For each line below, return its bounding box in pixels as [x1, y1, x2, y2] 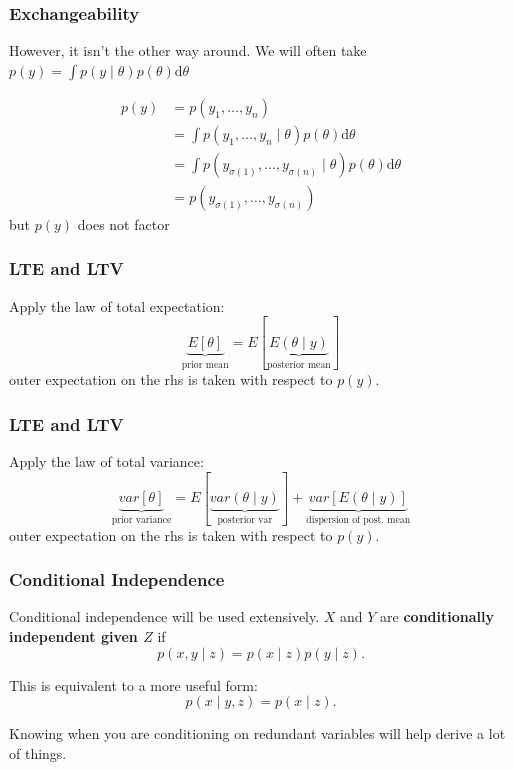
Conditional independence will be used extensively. [9, 606, 320, 627]
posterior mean [267, 359, 331, 370]
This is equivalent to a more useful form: [9, 674, 258, 695]
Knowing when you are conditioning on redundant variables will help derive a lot [9, 723, 506, 744]
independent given [9, 625, 138, 646]
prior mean [181, 359, 229, 370]
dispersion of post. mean [306, 514, 411, 525]
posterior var [217, 514, 273, 525]
